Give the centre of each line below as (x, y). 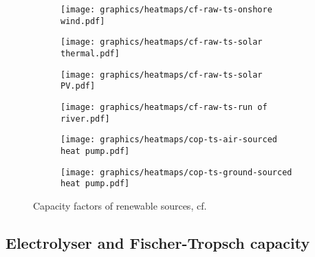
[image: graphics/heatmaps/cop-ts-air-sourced (169, 140)
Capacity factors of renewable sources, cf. (120, 205)
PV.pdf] (78, 86)
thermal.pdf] (90, 53)
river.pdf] (85, 119)
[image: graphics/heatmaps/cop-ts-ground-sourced (176, 172)
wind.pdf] (83, 21)
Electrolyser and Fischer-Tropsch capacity (158, 242)
